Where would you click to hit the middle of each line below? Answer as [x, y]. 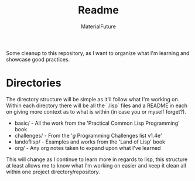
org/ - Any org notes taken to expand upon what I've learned [88, 148]
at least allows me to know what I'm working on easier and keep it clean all [96, 165]
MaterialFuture [98, 26]
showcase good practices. [38, 59]
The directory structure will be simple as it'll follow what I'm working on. [93, 99]
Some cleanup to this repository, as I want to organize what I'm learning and [98, 53]
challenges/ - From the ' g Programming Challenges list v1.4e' [88, 135]
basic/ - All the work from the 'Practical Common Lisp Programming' [97, 123]
